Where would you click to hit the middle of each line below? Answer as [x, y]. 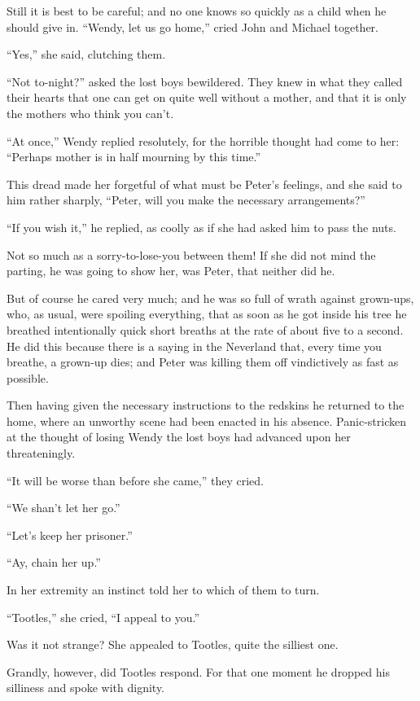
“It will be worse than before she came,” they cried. [136, 480]
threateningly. [41, 453]
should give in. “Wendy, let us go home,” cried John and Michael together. [193, 26]
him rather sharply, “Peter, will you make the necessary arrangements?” [186, 200]
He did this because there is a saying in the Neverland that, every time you [194, 346]
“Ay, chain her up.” [54, 562]
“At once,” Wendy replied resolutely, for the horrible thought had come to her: [203, 140]
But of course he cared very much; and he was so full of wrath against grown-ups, [210, 298]
